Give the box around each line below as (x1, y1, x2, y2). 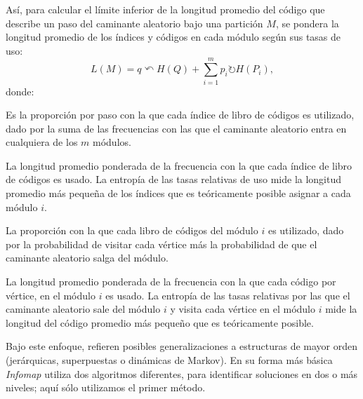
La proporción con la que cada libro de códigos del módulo (6, 223, 258, 238)
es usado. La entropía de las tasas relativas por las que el (105, 288, 350, 302)
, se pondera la (275, 15, 339, 30)
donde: (6, 83, 34, 98)
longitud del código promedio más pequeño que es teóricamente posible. (6, 315, 314, 330)
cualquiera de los (6, 135, 78, 149)
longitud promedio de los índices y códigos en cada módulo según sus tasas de (6, 29, 341, 44)
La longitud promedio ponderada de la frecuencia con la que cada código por (6, 274, 336, 289)
